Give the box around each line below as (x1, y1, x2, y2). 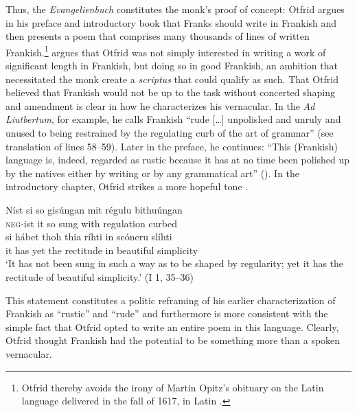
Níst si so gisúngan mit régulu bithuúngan (5, 202, 183, 216)
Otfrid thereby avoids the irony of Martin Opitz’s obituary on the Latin (21, 380, 324, 394)
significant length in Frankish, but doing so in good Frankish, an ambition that (5, 58, 338, 73)
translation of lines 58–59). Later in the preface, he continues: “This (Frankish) (5, 139, 338, 153)
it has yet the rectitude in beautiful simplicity (5, 242, 198, 257)
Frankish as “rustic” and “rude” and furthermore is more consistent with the (5, 306, 328, 321)
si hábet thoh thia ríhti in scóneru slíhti (5, 229, 172, 244)
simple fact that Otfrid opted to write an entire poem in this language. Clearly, (5, 319, 339, 334)
